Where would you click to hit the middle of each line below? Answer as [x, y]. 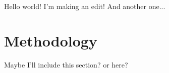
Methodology [51, 40]
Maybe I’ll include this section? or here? [66, 64]
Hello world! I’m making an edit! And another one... [85, 6]
